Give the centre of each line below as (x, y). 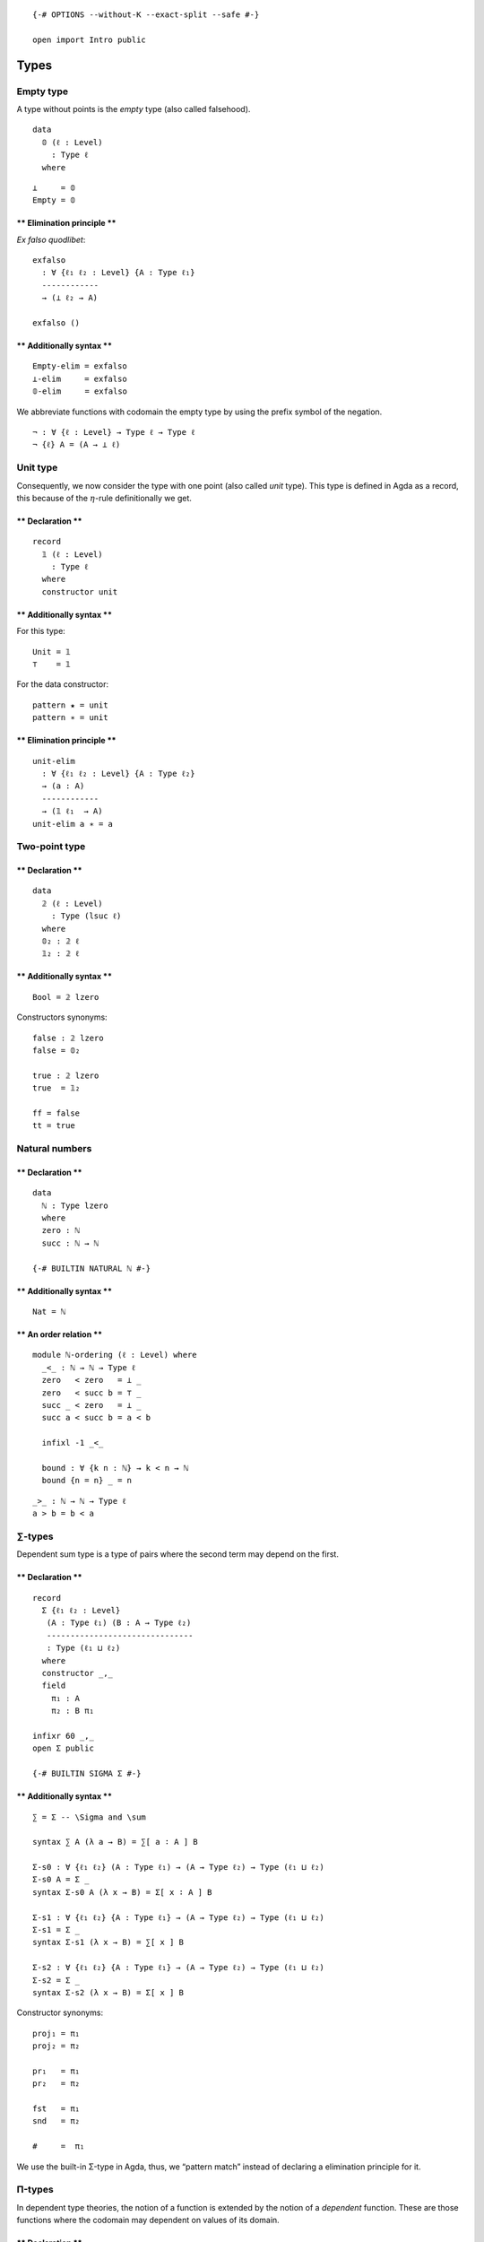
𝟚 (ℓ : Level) (72, 903)
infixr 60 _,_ (63, 1736)
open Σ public (63, 1748)
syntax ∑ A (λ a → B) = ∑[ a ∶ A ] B (116, 1842)
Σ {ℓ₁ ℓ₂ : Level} (81, 1611)
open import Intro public (90, 39)
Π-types (35, 2190)
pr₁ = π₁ (56, 2071)
